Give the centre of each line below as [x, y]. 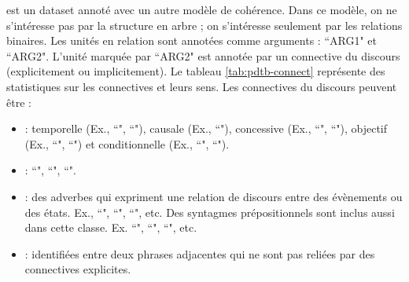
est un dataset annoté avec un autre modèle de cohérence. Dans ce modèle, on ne [202, 9]
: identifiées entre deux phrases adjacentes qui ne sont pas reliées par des [200, 253]
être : [19, 102]
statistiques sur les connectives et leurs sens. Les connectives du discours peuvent [202, 86]
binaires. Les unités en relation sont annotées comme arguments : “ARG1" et [192, 40]
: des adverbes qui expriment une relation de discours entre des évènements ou [214, 196]
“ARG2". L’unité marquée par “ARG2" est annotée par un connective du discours [203, 55]
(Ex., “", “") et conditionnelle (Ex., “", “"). [127, 143]
